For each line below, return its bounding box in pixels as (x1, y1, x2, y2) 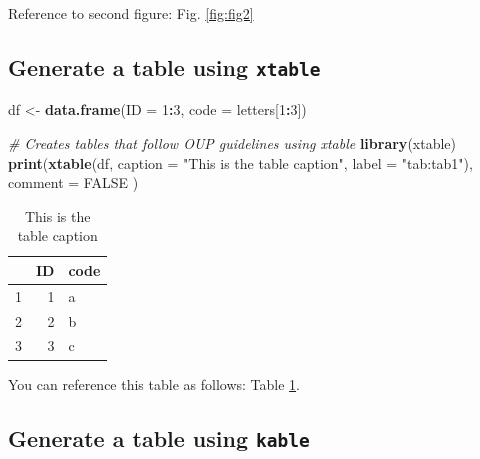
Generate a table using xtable (8, 51, 321, 82)
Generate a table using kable (8, 422, 310, 453)
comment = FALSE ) (8, 172, 139, 193)
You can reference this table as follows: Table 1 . (8, 373, 300, 394)
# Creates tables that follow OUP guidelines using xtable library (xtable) (8, 132, 456, 153)
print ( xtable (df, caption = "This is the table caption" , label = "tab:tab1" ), (8, 152, 473, 173)
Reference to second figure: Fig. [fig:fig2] (8, 3, 254, 23)
